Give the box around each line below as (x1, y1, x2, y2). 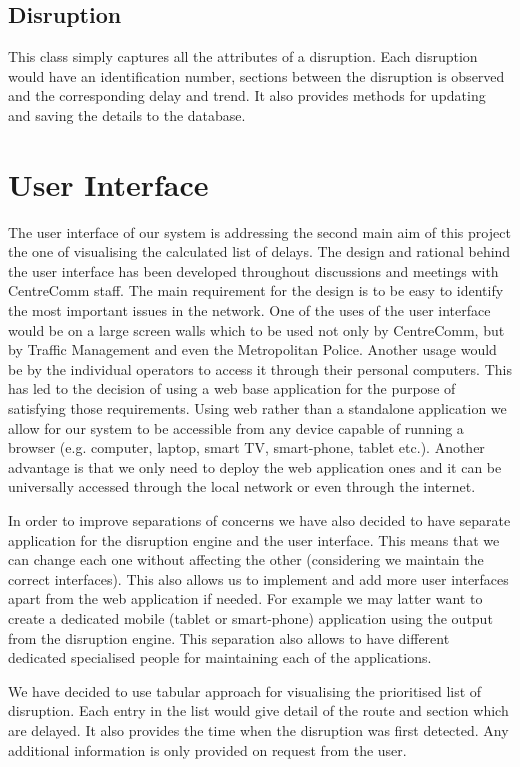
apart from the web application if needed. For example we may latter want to (8, 588, 483, 609)
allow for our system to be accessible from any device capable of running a (8, 417, 464, 438)
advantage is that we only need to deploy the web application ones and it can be (8, 456, 502, 477)
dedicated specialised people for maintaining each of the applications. (8, 647, 432, 668)
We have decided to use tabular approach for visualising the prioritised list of (8, 680, 482, 701)
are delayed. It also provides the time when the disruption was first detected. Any (8, 719, 509, 740)
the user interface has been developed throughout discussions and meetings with (8, 260, 499, 281)
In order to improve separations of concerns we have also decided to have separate (8, 510, 511, 531)
